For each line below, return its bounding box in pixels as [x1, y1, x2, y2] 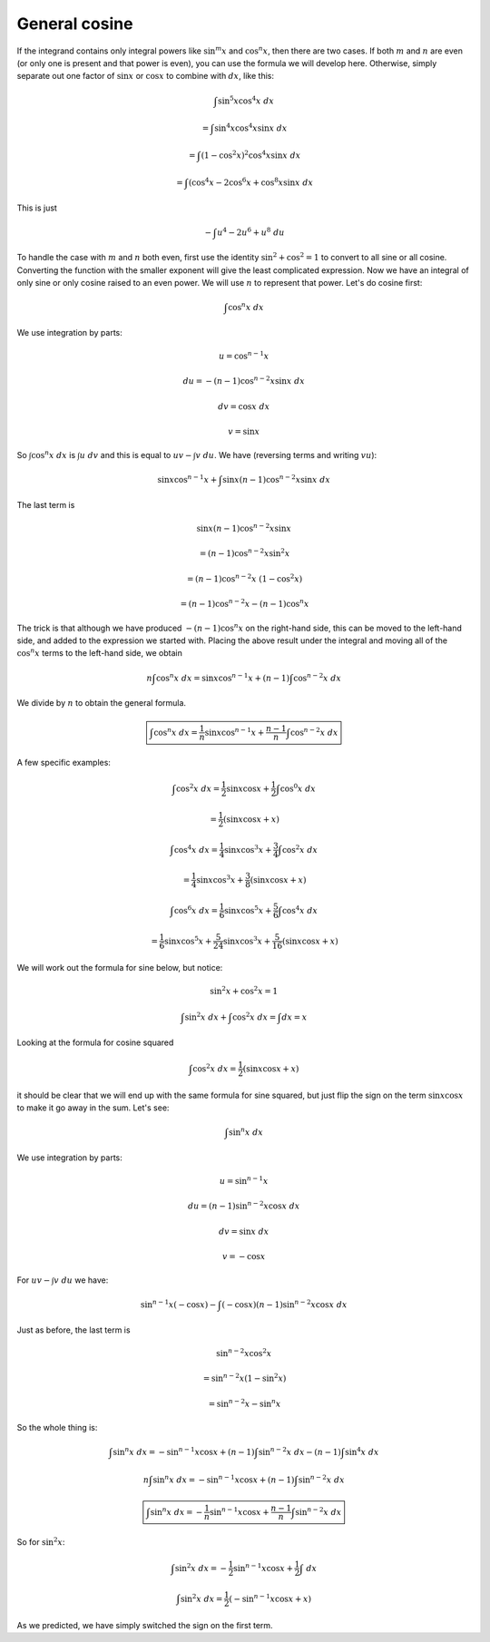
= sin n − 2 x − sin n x [208, 1397, 281, 1409]
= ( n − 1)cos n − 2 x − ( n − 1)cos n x [180, 597, 309, 610]
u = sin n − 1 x [219, 1175, 269, 1186]
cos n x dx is [31, 449, 76, 461]
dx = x [281, 1012, 308, 1022]
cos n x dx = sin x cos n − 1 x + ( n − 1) [155, 671, 290, 683]
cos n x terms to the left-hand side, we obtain [16, 647, 183, 659]
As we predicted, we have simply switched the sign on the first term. [16, 1619, 273, 1630]
